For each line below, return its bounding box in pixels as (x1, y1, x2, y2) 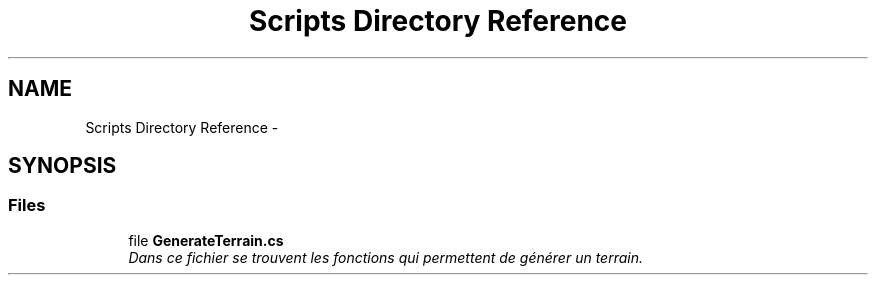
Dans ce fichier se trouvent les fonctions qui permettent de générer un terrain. (128, 248, 643, 266)
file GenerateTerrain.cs (128, 231, 284, 249)
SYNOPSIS (8, 153, 117, 179)
